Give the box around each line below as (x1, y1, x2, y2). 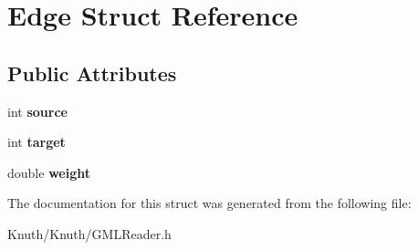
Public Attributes (7, 58, 177, 87)
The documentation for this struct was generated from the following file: (7, 193, 412, 213)
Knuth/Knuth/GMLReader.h (7, 224, 172, 243)
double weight (7, 162, 90, 182)
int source (7, 101, 68, 120)
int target (7, 132, 66, 151)
